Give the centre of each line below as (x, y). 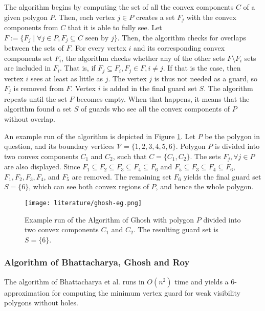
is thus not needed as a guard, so (206, 78)
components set (28, 58)
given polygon (26, 17)
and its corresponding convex (179, 48)
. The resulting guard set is (176, 229)
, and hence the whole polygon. (205, 186)
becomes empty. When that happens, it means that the (163, 98)
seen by (97, 38)
